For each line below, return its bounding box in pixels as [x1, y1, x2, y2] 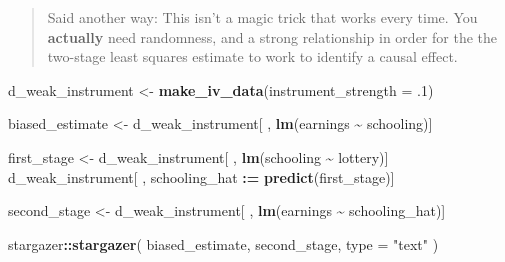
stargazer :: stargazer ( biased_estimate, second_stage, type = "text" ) [8, 233, 439, 254]
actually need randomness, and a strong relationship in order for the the [47, 26, 497, 47]
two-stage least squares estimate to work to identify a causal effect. [47, 46, 458, 67]
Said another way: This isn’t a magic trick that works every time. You [47, 7, 478, 27]
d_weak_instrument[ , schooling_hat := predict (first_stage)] [8, 166, 395, 187]
